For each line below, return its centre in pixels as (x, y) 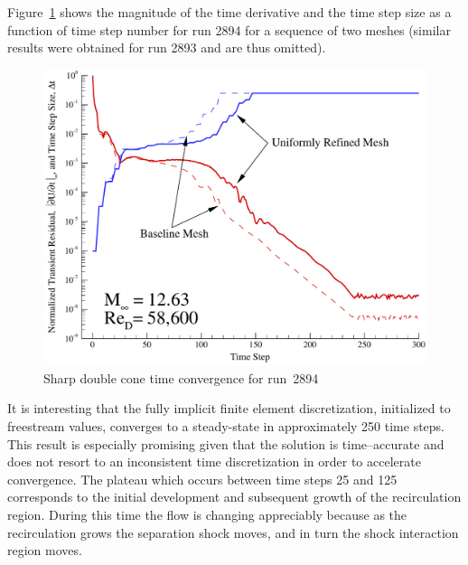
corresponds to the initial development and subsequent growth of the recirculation (234, 497)
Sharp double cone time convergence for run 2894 (181, 377)
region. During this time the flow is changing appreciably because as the (207, 515)
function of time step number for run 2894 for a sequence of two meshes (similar (229, 29)
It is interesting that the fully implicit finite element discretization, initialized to (229, 408)
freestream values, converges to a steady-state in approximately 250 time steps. (226, 426)
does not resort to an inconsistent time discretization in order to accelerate (214, 461)
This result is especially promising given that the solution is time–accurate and (226, 443)
